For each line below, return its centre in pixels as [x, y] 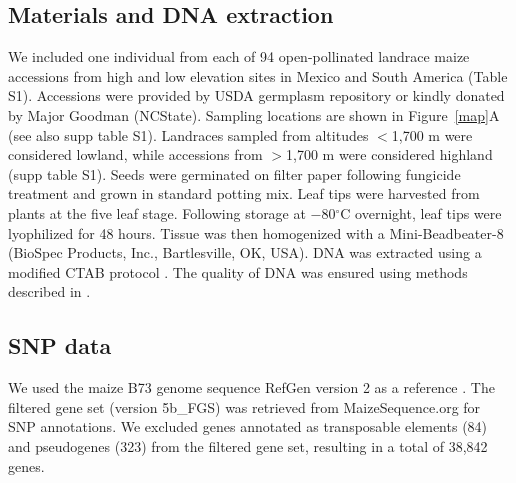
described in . [49, 291]
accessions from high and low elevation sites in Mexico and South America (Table [258, 75]
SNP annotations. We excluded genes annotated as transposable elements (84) [248, 426]
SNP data [60, 345]
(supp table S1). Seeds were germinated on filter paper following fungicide [234, 173]
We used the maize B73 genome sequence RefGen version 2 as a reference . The [251, 387]
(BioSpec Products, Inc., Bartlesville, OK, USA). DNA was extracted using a [245, 252]
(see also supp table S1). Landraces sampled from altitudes [188, 134]
